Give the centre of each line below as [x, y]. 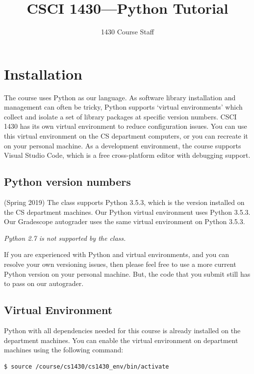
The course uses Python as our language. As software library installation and [120, 97]
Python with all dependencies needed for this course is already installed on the [122, 330]
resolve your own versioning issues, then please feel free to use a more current [120, 264]
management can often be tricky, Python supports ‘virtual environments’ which [123, 107]
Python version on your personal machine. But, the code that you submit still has [127, 273]
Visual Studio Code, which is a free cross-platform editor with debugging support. [127, 155]
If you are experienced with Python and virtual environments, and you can [116, 254]
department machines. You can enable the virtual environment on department [121, 340]
